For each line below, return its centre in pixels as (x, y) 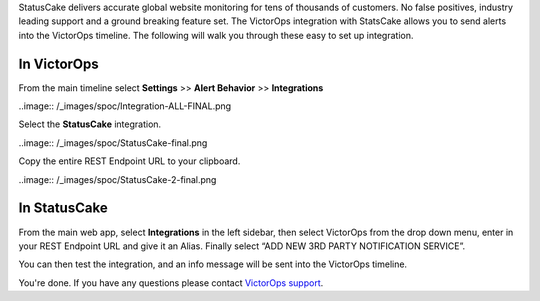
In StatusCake (63, 208)
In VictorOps (58, 63)
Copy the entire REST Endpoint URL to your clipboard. (129, 161)
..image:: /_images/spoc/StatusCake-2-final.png (117, 179)
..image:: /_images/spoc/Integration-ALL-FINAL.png (125, 106)
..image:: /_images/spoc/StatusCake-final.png (113, 142)
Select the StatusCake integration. (90, 124)
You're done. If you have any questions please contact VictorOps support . (171, 282)
